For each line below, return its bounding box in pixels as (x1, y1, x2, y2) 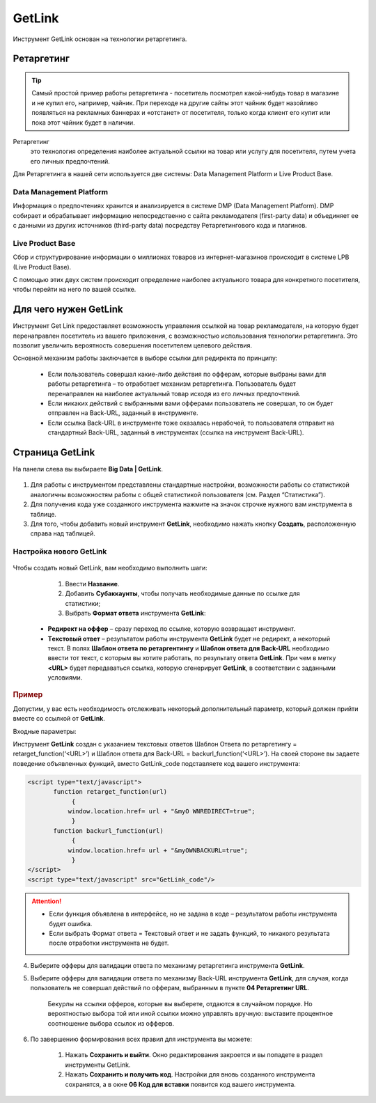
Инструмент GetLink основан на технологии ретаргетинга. (13, 35, 187, 43)
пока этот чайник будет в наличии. (31, 118, 135, 127)
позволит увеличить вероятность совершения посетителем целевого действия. (13, 341, 253, 350)
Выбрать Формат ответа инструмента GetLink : (65, 609, 206, 617)
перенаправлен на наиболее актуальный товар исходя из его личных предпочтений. (47, 389, 301, 398)
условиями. (47, 673, 83, 682)
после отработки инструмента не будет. (49, 939, 169, 947)
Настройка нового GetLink (13, 547, 107, 556)
